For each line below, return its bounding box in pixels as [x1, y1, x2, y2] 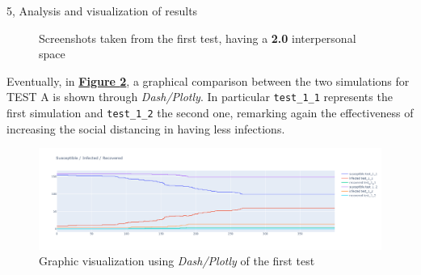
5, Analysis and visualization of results [6, 2, 198, 19]
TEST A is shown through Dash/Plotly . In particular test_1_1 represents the [6, 88, 393, 105]
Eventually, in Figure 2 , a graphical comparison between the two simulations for [6, 72, 410, 89]
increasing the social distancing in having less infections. [6, 120, 285, 137]
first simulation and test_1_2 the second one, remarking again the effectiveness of [6, 104, 414, 121]
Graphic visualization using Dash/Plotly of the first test [39, 252, 315, 269]
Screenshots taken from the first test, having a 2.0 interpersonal [39, 29, 356, 46]
